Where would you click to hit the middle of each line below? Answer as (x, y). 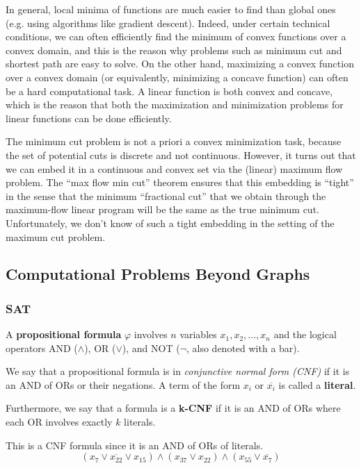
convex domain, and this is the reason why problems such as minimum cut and (174, 50)
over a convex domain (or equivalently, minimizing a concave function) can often (177, 77)
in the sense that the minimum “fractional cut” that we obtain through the (166, 195)
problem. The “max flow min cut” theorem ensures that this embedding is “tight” (180, 182)
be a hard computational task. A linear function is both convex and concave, (169, 91)
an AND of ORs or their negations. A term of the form (123, 384)
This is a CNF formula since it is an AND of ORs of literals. (135, 445)
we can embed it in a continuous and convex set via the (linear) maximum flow (174, 168)
